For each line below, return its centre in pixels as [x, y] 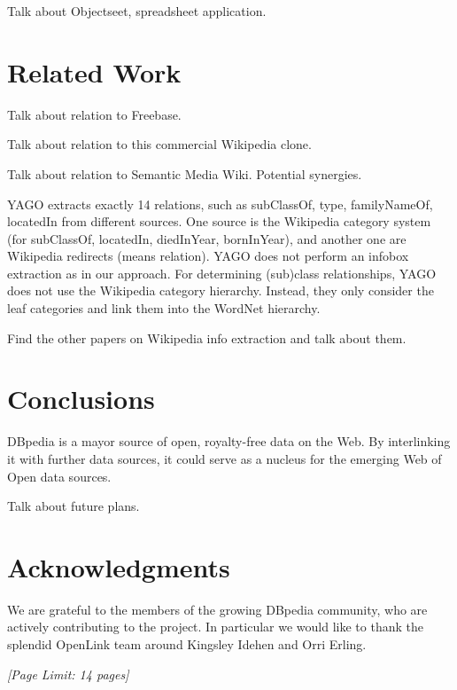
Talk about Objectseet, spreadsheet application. [137, 11]
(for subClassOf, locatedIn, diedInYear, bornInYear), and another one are [207, 238]
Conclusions [81, 399]
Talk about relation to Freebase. [94, 114]
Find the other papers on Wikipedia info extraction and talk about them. [207, 337]
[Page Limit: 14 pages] [68, 674]
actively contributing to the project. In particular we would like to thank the [215, 627]
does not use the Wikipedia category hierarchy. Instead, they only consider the [221, 290]
